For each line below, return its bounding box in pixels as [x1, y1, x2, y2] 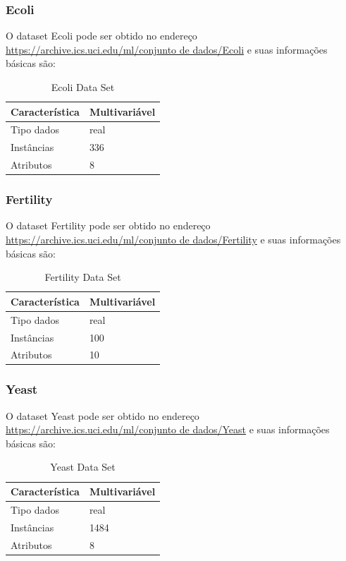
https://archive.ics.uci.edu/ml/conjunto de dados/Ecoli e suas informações [6, 42, 328, 56]
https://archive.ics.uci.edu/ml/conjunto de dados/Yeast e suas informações [6, 422, 330, 437]
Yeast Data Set [50, 459, 116, 474]
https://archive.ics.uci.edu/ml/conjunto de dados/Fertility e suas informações [6, 232, 341, 247]
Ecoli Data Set [51, 80, 115, 94]
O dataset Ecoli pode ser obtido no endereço [6, 28, 197, 43]
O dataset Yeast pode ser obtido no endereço [6, 408, 199, 423]
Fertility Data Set [44, 270, 121, 284]
